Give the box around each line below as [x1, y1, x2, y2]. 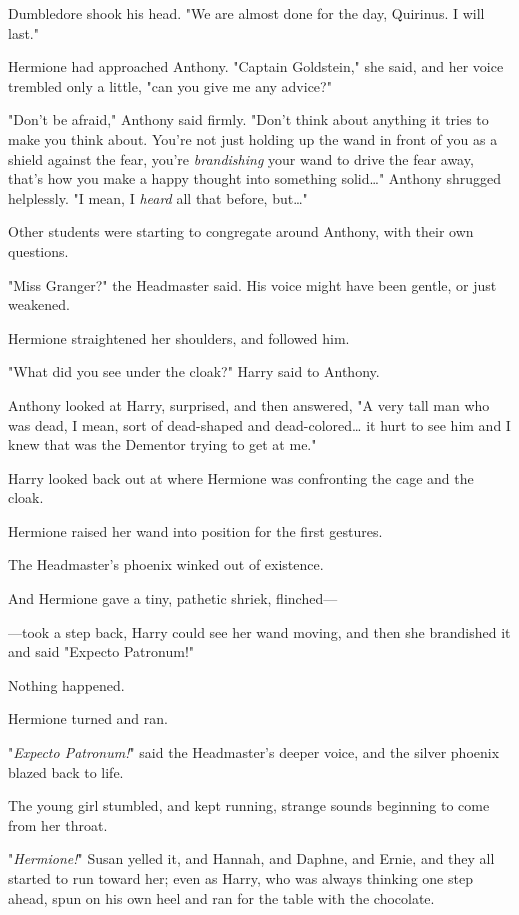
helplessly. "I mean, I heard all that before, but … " [8, 187, 308, 208]
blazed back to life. [8, 761, 124, 782]
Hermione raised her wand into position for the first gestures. [8, 520, 383, 541]
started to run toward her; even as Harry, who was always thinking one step [8, 868, 473, 888]
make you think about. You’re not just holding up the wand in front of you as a [8, 128, 498, 149]
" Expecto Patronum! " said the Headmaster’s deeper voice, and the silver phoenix [8, 742, 500, 763]
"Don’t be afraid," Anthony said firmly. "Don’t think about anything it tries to [8, 109, 489, 130]
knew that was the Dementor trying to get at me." [8, 434, 317, 455]
